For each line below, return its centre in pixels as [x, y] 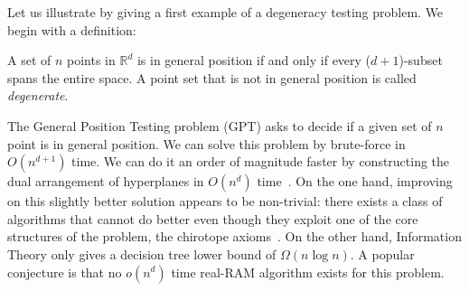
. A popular [382, 253]
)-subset [421, 60]
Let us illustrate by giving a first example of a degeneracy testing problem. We [225, 12]
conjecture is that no [65, 272]
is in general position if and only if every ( [254, 60]
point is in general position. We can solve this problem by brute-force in [206, 143]
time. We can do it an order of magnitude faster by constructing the [261, 161]
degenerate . [38, 95]
